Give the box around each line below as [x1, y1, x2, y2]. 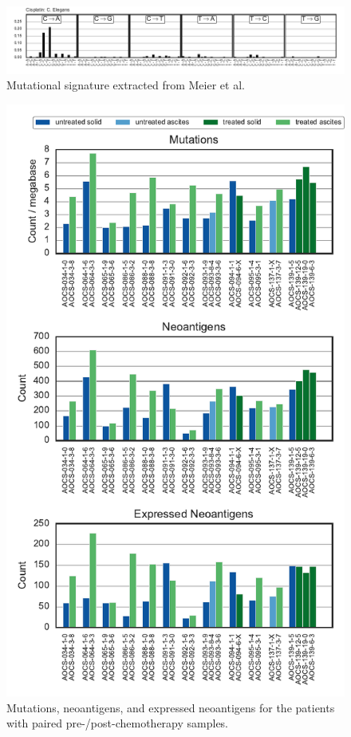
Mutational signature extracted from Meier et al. [6, 77, 245, 93]
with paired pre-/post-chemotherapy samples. [6, 715, 229, 731]
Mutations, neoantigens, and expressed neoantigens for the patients [6, 699, 335, 715]
